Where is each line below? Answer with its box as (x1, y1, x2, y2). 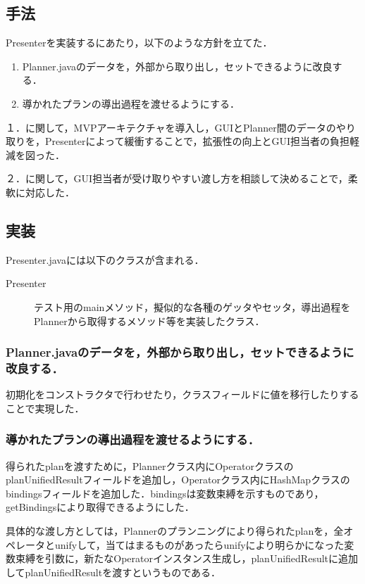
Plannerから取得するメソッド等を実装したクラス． (34, 313, 265, 328)
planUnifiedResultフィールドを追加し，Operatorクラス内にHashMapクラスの (6, 472, 350, 487)
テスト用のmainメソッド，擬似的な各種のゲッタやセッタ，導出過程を (34, 299, 351, 314)
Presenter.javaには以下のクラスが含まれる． (6, 252, 204, 267)
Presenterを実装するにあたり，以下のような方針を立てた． (6, 35, 273, 50)
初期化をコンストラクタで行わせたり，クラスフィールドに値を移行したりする (6, 387, 359, 402)
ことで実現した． (6, 400, 85, 415)
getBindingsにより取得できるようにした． (6, 500, 194, 514)
